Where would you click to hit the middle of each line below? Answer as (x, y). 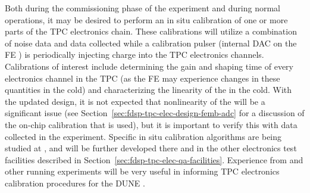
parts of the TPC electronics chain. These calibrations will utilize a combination (151, 31)
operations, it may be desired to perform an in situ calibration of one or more (146, 19)
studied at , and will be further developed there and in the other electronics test (151, 148)
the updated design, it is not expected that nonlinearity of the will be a (135, 101)
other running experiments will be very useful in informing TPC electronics (142, 171)
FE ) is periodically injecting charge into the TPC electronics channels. (134, 55)
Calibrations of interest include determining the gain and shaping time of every (149, 66)
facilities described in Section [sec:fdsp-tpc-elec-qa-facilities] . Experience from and (154, 159)
